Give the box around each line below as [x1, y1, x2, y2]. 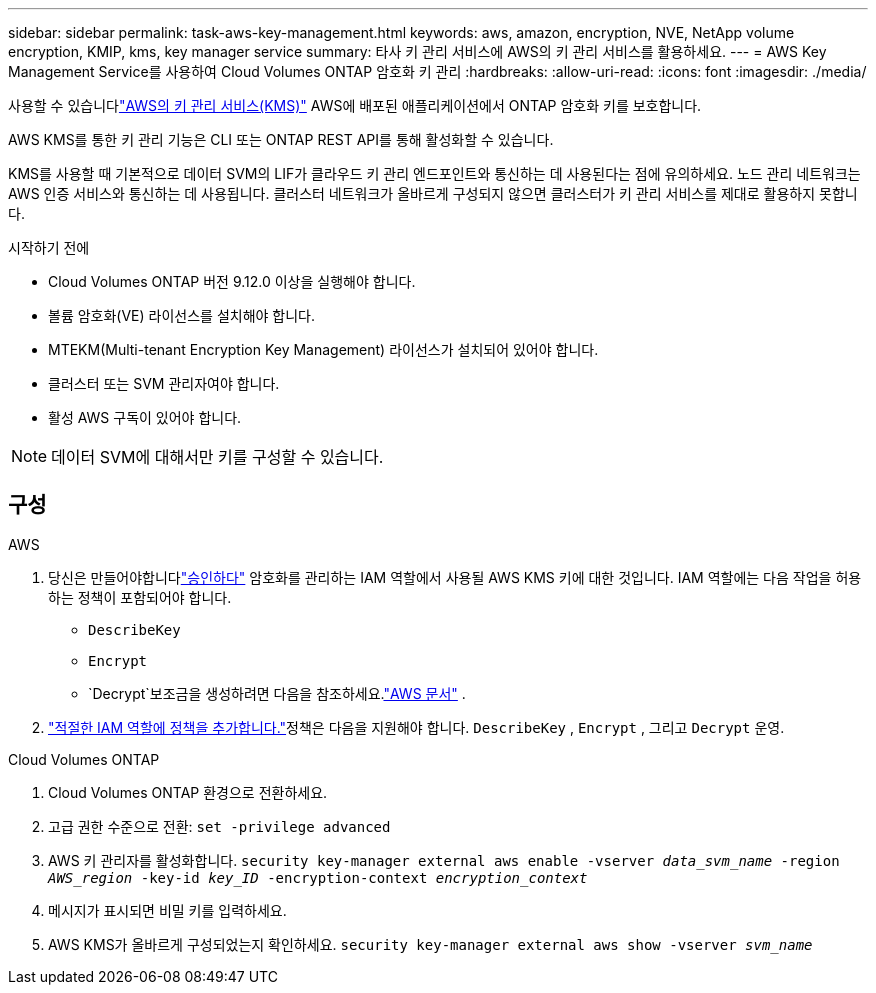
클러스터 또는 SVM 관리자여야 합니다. [48, 375, 280, 392]
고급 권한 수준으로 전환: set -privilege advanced [48, 817, 391, 835]
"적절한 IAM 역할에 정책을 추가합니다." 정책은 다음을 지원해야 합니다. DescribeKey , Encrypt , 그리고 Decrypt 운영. [48, 718, 785, 736]
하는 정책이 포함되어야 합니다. [48, 588, 232, 606]
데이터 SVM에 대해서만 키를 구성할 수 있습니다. [51, 447, 384, 467]
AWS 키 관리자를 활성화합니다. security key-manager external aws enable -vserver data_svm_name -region [48, 851, 840, 869]
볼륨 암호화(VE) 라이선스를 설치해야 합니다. [48, 307, 316, 324]
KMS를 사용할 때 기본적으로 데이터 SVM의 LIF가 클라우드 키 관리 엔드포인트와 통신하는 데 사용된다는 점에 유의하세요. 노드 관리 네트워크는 [8, 165, 861, 182]
